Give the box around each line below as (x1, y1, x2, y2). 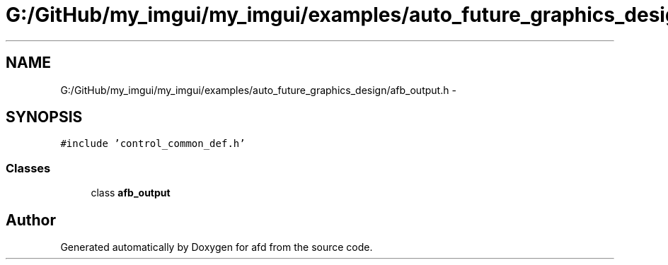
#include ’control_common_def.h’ (60, 138, 246, 150)
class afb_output (91, 187, 171, 199)
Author (6, 211, 56, 229)
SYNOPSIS (6, 108, 83, 126)
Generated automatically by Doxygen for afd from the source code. (60, 241, 373, 254)
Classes (6, 160, 51, 175)
